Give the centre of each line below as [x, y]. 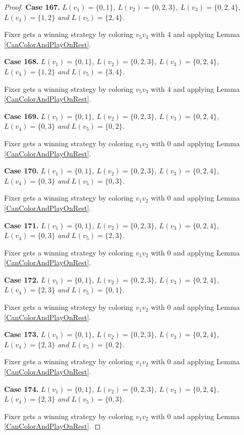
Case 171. [22, 225]
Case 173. [22, 334]
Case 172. [22, 279]
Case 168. [22, 61]
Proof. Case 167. [32, 7]
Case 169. [22, 116]
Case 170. [22, 171]
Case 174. [22, 389]
